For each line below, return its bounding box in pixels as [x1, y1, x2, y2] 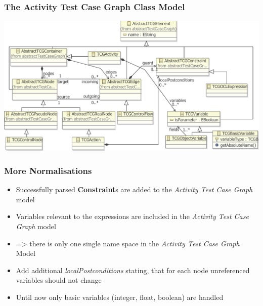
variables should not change [16, 275, 102, 285]
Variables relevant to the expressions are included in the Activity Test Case [16, 211, 249, 222]
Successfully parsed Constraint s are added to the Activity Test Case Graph [16, 184, 253, 195]
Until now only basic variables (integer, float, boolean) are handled [16, 291, 224, 302]
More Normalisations [4, 164, 92, 177]
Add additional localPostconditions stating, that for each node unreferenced [16, 265, 250, 275]
